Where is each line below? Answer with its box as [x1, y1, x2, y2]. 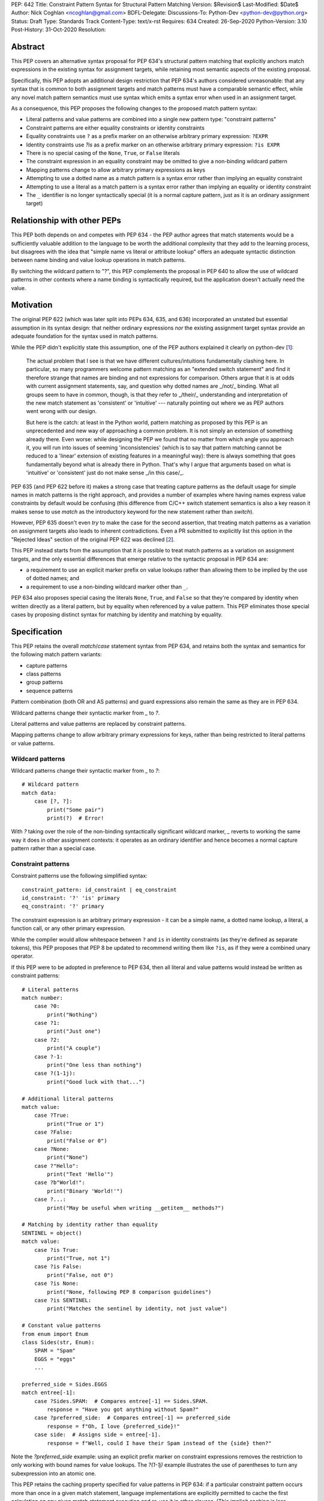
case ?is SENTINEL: [34, 1297, 92, 1303]
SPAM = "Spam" [34, 1347, 76, 1354]
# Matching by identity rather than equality [22, 1221, 158, 1228]
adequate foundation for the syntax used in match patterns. [11, 333, 158, 340]
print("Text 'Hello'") [47, 1171, 114, 1178]
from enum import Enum [22, 1330, 89, 1337]
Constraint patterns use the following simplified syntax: [11, 872, 148, 880]
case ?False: [34, 1129, 73, 1136]
